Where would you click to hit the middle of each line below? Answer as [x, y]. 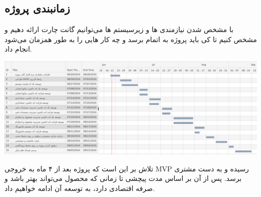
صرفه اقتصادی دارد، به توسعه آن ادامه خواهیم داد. [80, 188]
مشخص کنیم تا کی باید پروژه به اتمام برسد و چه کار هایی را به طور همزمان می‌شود [131, 39]
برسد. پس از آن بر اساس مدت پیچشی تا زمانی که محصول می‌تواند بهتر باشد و [123, 178]
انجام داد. [18, 49]
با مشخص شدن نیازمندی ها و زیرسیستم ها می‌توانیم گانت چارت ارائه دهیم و [119, 29]
